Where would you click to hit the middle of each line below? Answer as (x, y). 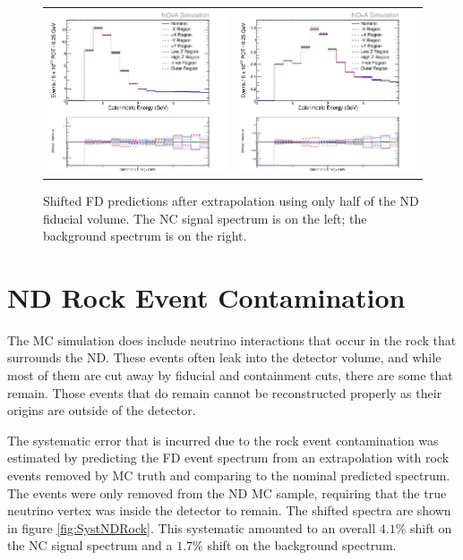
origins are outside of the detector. (102, 410)
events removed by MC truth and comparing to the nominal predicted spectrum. (229, 475)
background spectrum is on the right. (145, 236)
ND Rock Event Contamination (206, 297)
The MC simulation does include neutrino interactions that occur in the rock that (232, 339)
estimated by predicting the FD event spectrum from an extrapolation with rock (228, 458)
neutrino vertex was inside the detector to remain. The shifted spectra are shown (229, 510)
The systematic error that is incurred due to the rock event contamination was (223, 440)
